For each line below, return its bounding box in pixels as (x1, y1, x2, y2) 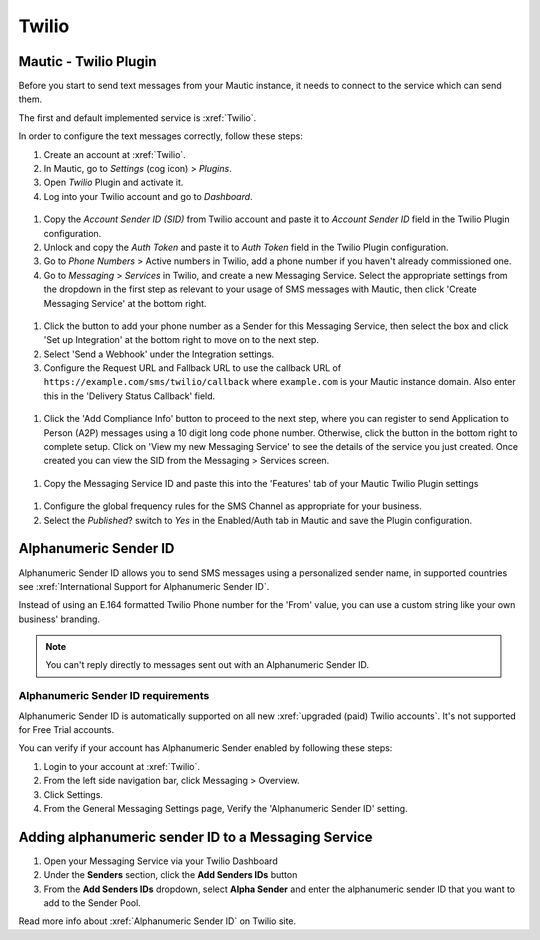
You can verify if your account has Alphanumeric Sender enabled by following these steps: (18, 742, 393, 754)
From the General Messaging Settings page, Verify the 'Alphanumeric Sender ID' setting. (43, 802, 409, 814)
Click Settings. (43, 788, 104, 800)
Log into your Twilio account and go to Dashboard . (43, 190, 254, 202)
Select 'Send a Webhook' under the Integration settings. (43, 348, 275, 360)
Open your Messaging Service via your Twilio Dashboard (43, 855, 279, 867)
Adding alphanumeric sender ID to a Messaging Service (18, 828, 374, 845)
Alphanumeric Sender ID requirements (18, 689, 210, 703)
